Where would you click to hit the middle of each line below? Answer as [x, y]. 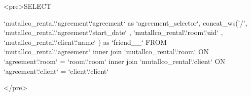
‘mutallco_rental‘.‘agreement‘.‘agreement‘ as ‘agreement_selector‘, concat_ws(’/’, [125, 22]
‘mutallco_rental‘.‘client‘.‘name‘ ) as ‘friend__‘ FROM [85, 42]
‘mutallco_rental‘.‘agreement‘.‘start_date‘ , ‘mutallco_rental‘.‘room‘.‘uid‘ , [113, 32]
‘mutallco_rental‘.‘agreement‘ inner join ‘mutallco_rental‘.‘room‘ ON [106, 51]
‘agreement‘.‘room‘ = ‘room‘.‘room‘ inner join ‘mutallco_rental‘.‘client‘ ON [114, 61]
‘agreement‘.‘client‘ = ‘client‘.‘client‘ [56, 71]
